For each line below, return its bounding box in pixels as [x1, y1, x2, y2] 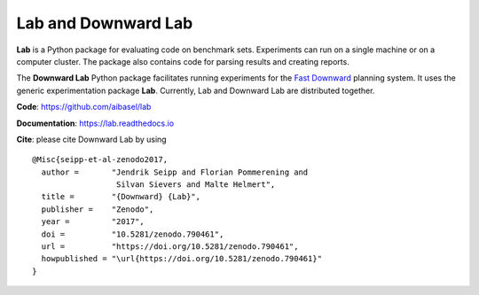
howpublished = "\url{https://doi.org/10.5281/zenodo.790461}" [41, 253, 323, 264]
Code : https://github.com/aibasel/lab [16, 102, 152, 113]
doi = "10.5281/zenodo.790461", [41, 229, 224, 239]
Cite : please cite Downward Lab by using [16, 134, 168, 144]
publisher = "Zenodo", [41, 204, 154, 214]
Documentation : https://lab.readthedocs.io [16, 118, 175, 128]
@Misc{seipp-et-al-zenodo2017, [32, 155, 169, 165]
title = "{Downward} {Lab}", [41, 191, 201, 202]
